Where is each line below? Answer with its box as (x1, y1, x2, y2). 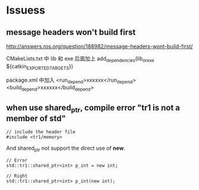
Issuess (6, 4, 46, 17)
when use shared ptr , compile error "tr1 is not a (6, 102, 180, 114)
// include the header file (6, 129, 76, 135)
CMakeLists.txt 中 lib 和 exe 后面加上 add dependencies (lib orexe (6, 55, 154, 63)
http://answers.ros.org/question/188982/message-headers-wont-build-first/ (6, 43, 193, 50)
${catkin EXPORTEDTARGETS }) (6, 63, 73, 71)
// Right (6, 173, 28, 179)
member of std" (6, 113, 67, 123)
